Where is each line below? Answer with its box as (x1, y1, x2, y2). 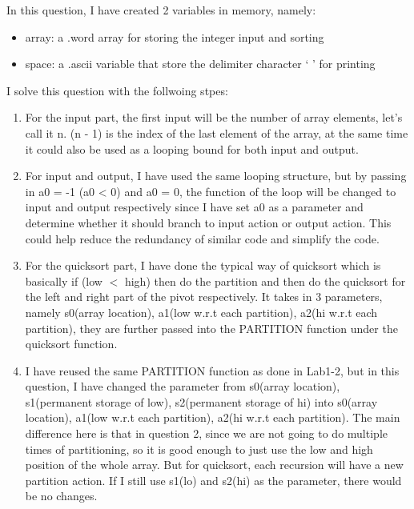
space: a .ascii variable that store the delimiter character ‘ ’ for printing (25, 55, 376, 72)
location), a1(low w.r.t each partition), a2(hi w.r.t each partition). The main (25, 409, 400, 426)
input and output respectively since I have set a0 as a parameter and (25, 198, 364, 215)
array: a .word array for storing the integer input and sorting (25, 28, 324, 45)
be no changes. (25, 487, 98, 504)
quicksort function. (25, 335, 118, 352)
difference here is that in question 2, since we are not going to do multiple (25, 425, 388, 442)
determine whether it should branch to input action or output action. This (25, 214, 392, 230)
